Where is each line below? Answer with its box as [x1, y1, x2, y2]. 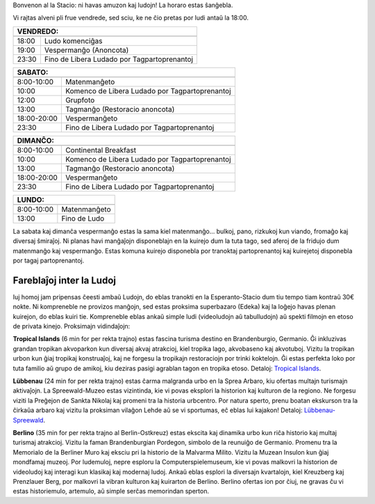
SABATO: [17, 67, 49, 77]
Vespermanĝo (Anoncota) [44, 45, 129, 55]
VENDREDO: [17, 26, 59, 36]
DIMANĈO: [17, 136, 55, 145]
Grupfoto [65, 95, 95, 104]
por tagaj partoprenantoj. [12, 256, 85, 265]
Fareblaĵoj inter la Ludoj [12, 274, 116, 286]
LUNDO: [17, 195, 44, 205]
